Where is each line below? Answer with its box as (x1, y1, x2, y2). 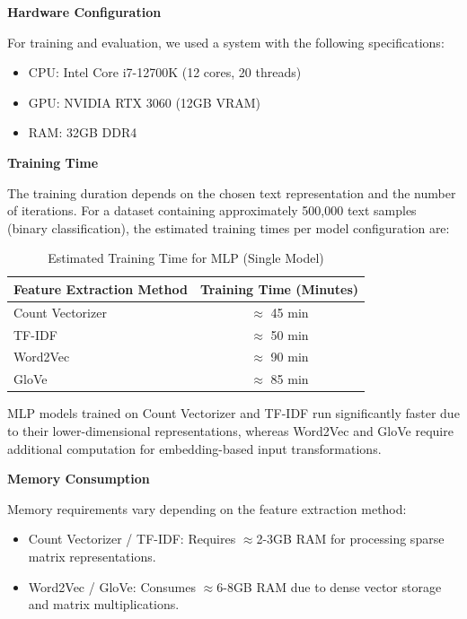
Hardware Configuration (7, 3, 162, 21)
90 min (270, 347, 309, 366)
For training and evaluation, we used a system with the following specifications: (7, 32, 445, 51)
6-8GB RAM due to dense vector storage (216, 577, 442, 596)
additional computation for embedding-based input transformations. (7, 439, 382, 458)
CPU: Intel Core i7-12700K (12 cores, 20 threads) (28, 63, 302, 82)
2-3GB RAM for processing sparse (256, 529, 445, 548)
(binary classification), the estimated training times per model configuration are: (7, 218, 450, 237)
